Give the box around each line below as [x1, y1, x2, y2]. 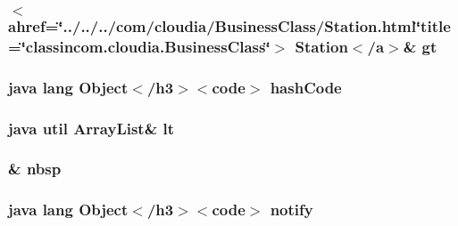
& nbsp [8, 157, 62, 180]
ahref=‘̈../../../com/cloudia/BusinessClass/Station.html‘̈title [8, 14, 451, 36]
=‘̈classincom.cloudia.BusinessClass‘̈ [8, 35, 271, 57]
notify [270, 198, 313, 221]
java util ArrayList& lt [8, 117, 175, 139]
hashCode [270, 76, 342, 98]
